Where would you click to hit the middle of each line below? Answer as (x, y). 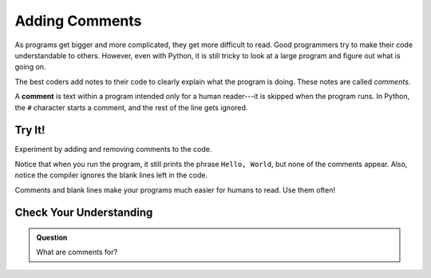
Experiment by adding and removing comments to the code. (113, 149)
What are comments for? (77, 252)
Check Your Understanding (84, 213)
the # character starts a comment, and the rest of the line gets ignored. (131, 107)
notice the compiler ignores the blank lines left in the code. (111, 175)
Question (52, 237)
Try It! (30, 131)
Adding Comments (78, 21)
